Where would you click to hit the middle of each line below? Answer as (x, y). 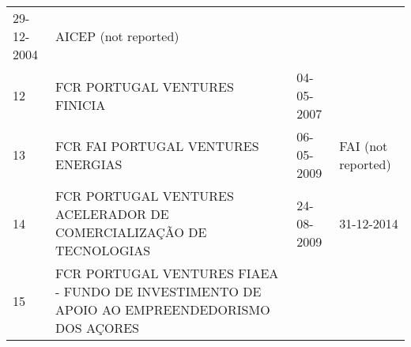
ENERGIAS (89, 164)
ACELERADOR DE (112, 214)
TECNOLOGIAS (103, 250)
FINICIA (80, 104)
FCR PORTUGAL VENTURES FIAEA (167, 273)
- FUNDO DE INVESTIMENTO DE (158, 291)
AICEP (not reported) (117, 36)
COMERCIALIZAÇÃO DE (131, 232)
